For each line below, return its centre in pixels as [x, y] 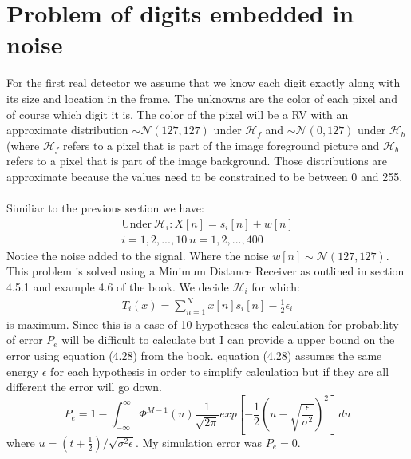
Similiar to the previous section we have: [105, 208]
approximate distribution [67, 130]
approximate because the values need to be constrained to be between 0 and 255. [205, 176]
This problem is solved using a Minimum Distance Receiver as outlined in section [205, 271]
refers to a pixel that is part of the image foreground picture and [221, 145]
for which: [276, 286]
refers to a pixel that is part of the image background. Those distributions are [197, 161]
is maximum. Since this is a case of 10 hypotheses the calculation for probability [203, 324]
